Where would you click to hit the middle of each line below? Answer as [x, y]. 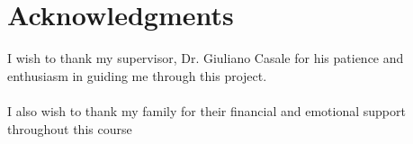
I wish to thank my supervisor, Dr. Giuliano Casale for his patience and [206, 58]
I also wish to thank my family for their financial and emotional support [206, 110]
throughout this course [70, 128]
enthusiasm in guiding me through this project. [137, 75]
